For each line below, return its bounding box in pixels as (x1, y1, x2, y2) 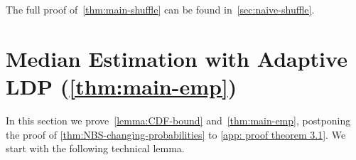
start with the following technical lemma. (6, 141, 185, 156)
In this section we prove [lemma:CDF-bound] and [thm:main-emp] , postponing (6, 112, 351, 127)
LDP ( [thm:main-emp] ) (6, 71, 237, 100)
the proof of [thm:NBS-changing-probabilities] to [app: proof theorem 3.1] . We (6, 127, 346, 142)
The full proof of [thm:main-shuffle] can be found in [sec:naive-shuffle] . (6, 2, 315, 16)
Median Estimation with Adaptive (6, 43, 347, 73)
